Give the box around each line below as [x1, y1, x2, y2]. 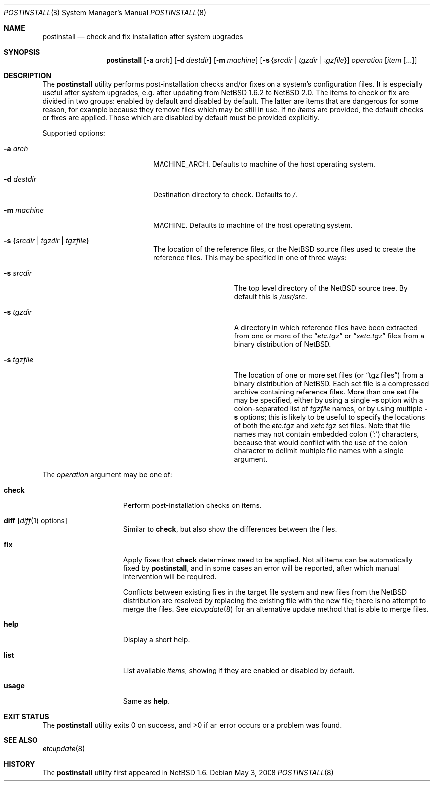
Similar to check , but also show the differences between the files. [123, 525, 337, 533]
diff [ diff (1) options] [4, 516, 68, 525]
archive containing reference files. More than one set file [234, 388, 419, 396]
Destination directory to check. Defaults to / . [153, 190, 298, 199]
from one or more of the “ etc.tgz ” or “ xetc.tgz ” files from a [234, 332, 425, 340]
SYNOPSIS [4, 48, 40, 56]
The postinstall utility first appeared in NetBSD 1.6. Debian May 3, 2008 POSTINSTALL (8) [42, 768, 334, 777]
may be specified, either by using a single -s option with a [234, 396, 423, 404]
